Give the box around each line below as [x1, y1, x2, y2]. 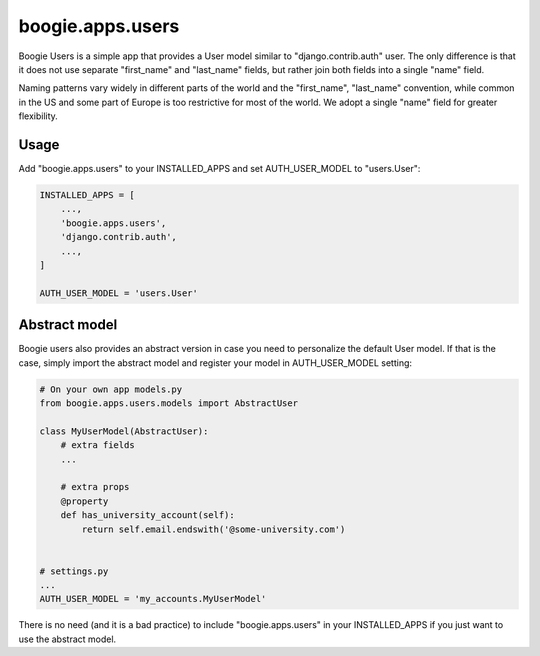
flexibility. [18, 110, 59, 122]
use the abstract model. [18, 633, 117, 645]
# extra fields [60, 440, 135, 451]
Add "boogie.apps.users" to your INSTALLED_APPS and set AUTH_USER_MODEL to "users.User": [18, 163, 421, 175]
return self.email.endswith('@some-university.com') [81, 523, 346, 535]
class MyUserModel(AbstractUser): [39, 425, 209, 437]
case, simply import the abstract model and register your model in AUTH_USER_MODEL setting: [18, 356, 413, 369]
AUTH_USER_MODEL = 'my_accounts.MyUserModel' [39, 593, 267, 605]
